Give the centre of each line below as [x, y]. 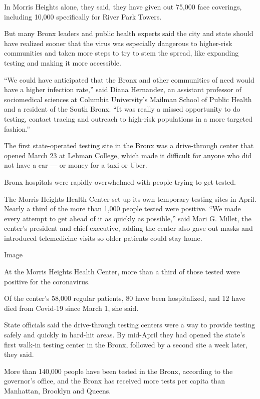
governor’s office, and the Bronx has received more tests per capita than [114, 381]
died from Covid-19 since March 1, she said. [71, 308]
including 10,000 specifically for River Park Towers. [83, 16]
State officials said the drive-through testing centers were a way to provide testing [130, 325]
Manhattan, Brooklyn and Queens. [58, 390]
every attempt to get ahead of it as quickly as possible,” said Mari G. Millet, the [128, 218]
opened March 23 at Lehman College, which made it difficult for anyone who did [128, 155]
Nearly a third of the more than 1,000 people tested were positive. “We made [122, 209]
